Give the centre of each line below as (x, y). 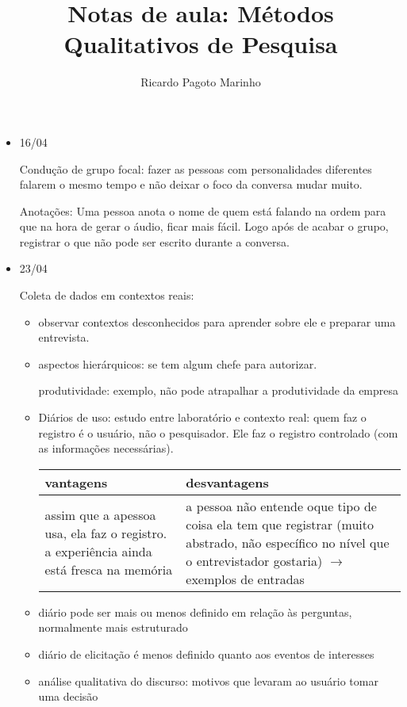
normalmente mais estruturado (113, 627)
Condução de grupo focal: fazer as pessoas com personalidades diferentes (196, 168)
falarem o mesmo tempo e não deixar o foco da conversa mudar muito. (191, 184)
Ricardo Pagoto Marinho (201, 82)
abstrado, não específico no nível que (288, 542)
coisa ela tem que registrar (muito (280, 524)
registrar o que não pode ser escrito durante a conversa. (154, 241)
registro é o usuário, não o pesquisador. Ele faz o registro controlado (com (218, 432)
